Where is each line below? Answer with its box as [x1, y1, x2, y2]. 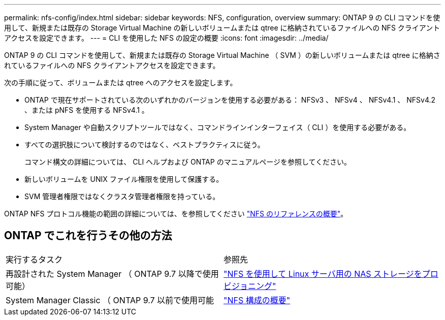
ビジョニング [224, 280, 273, 291]
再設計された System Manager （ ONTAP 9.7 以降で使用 [6, 268, 219, 279]
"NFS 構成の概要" [224, 295, 291, 305]
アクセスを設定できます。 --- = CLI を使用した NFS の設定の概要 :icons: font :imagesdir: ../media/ [4, 34, 329, 42]
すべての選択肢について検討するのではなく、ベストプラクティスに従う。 [24, 140, 265, 149]
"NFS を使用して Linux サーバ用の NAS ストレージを [224, 268, 422, 279]
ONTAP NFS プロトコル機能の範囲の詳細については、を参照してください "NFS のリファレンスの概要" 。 [4, 209, 348, 218]
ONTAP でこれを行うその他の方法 [4, 229, 172, 242]
